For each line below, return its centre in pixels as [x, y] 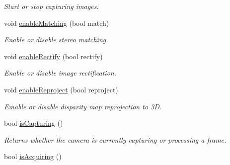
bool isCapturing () [34, 123]
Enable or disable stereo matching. [56, 40]
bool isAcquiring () [33, 156]
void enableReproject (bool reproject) [61, 89]
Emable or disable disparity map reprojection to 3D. [83, 106]
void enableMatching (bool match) [57, 23]
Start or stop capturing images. [51, 6]
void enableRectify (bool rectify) [53, 56]
